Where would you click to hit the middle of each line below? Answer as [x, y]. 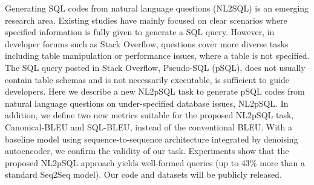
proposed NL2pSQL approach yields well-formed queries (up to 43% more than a [155, 162]
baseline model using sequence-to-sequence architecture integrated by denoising [152, 139]
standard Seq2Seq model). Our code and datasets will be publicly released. [143, 174]
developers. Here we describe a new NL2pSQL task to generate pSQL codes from [155, 91]
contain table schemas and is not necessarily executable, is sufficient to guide [147, 79]
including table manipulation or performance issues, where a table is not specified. [157, 55]
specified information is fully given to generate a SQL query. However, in [140, 32]
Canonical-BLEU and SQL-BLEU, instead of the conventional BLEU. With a [149, 126]
